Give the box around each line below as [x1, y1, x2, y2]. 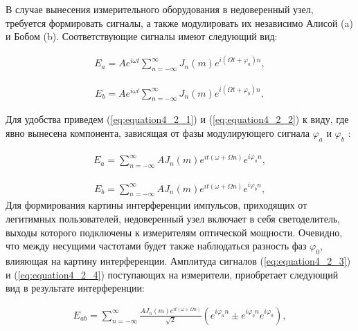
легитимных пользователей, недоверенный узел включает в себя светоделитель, [6, 211, 341, 225]
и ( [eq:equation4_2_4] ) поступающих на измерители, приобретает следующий [6, 267, 339, 281]
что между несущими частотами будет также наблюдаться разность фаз [6, 238, 307, 253]
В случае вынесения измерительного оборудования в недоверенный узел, [6, 2, 314, 16]
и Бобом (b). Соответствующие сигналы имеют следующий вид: [6, 29, 278, 44]
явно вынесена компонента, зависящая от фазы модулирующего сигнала [6, 126, 310, 140]
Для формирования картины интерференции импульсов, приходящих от [6, 198, 307, 212]
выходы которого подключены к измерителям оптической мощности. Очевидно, [6, 225, 343, 239]
